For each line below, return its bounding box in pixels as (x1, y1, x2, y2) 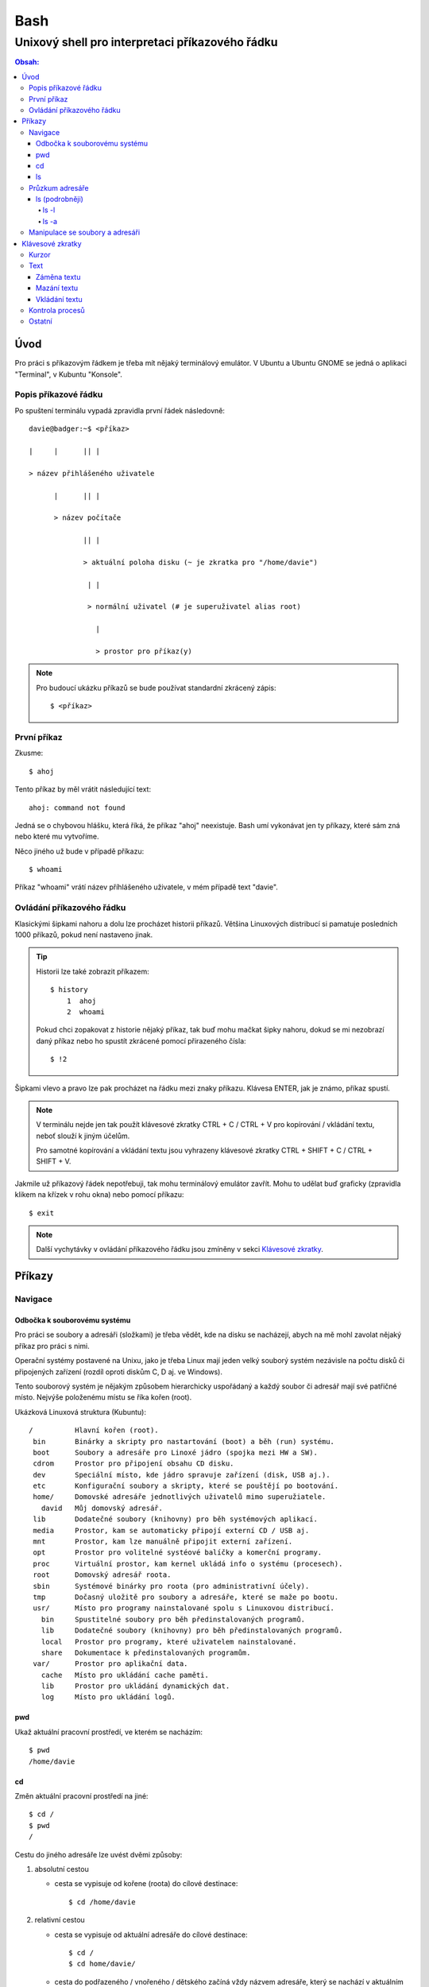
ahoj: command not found (29, 803, 126, 812)
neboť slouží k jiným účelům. (36, 1131, 130, 1141)
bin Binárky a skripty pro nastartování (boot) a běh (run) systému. (33, 1437, 335, 1446)
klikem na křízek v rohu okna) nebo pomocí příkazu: (14, 1190, 184, 1199)
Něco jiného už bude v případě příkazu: (14, 846, 145, 856)
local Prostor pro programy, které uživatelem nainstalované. (41, 1637, 297, 1646)
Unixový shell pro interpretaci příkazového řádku (14, 35, 278, 49)
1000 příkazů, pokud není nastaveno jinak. (14, 930, 153, 939)
